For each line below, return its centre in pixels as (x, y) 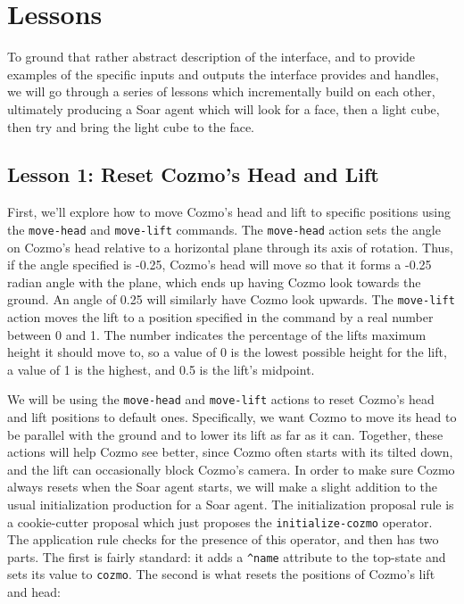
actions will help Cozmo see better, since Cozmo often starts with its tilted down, (230, 452)
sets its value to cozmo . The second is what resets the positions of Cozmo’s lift (221, 574)
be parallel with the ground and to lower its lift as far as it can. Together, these (225, 434)
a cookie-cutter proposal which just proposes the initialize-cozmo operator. (220, 521)
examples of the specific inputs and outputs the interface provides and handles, (223, 74)
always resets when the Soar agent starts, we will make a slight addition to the (222, 487)
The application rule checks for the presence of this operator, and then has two (223, 539)
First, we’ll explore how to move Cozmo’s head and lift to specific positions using (229, 212)
